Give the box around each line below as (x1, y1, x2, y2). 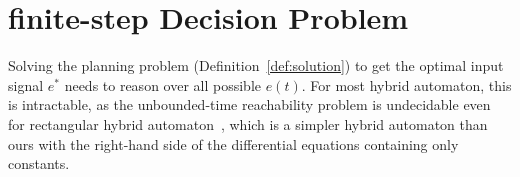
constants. (8, 153, 70, 174)
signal (8, 74, 44, 95)
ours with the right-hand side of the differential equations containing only (8, 133, 459, 154)
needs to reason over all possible (64, 74, 261, 95)
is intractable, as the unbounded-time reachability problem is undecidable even (8, 94, 491, 115)
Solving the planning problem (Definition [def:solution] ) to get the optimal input (8, 55, 504, 76)
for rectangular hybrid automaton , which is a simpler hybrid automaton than (8, 113, 488, 134)
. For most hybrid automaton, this (301, 74, 512, 95)
